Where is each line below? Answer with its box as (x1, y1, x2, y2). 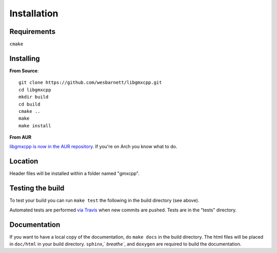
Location (9, 157, 38, 166)
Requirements (9, 27, 56, 36)
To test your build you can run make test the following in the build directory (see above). (9, 198, 200, 204)
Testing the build (9, 184, 65, 192)
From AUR (9, 134, 32, 141)
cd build (18, 101, 41, 107)
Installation (9, 8, 58, 19)
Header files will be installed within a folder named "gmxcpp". (9, 170, 140, 177)
